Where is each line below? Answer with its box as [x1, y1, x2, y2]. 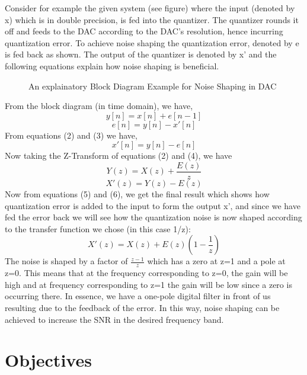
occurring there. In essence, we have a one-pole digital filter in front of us [5, 290, 271, 302]
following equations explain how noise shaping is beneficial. [5, 59, 219, 72]
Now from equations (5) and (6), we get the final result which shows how [5, 188, 270, 200]
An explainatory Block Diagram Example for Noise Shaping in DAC [28, 79, 277, 92]
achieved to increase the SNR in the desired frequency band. [5, 313, 224, 325]
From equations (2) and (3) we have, [5, 129, 137, 141]
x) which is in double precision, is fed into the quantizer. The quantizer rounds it [5, 13, 299, 25]
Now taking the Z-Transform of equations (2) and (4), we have [5, 149, 232, 162]
